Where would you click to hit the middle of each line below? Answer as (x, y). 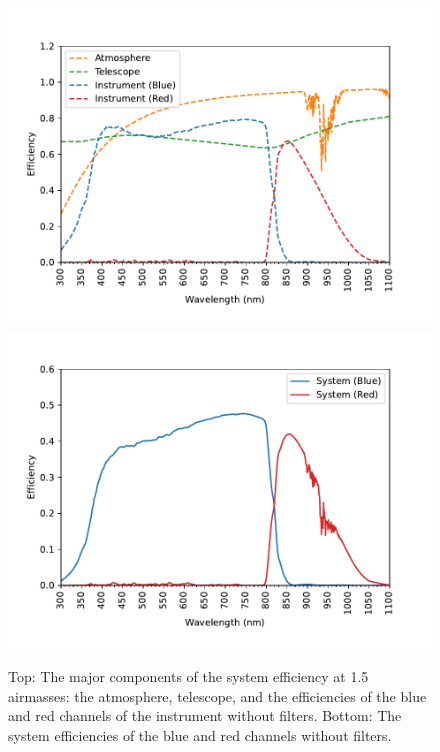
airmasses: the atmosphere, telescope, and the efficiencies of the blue (217, 695)
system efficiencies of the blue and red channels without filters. (200, 734)
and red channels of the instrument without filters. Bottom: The (205, 715)
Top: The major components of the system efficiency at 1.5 (188, 676)
